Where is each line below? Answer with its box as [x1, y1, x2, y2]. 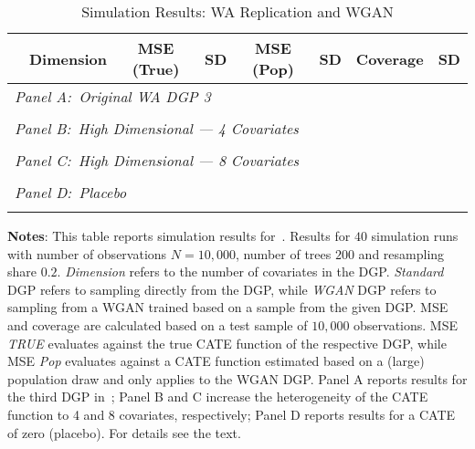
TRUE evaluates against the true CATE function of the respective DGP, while [7, 333, 447, 352]
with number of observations [7, 244, 167, 263]
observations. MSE [354, 315, 459, 334]
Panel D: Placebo [15, 182, 127, 203]
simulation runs [371, 226, 459, 245]
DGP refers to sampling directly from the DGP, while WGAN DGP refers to [7, 279, 437, 298]
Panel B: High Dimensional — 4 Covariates [15, 118, 299, 139]
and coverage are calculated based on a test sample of [7, 315, 308, 334]
